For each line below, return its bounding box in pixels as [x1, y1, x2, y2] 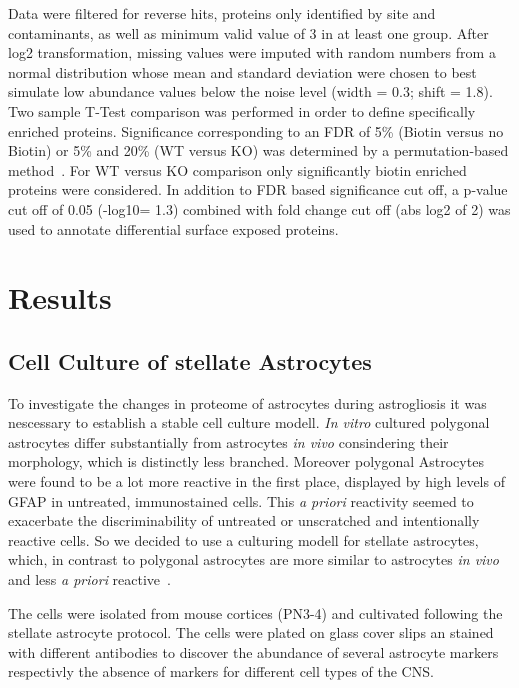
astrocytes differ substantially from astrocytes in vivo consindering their [8, 431, 449, 452]
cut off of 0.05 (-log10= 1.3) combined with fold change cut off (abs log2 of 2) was [8, 198, 511, 219]
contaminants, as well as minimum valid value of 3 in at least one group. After [8, 22, 489, 43]
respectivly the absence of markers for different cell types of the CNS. [8, 661, 434, 682]
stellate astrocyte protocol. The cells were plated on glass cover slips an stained [8, 622, 494, 643]
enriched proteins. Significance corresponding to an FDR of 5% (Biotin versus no [8, 120, 504, 141]
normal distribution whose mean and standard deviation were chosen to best [8, 61, 477, 82]
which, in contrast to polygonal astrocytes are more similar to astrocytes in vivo [8, 549, 499, 570]
